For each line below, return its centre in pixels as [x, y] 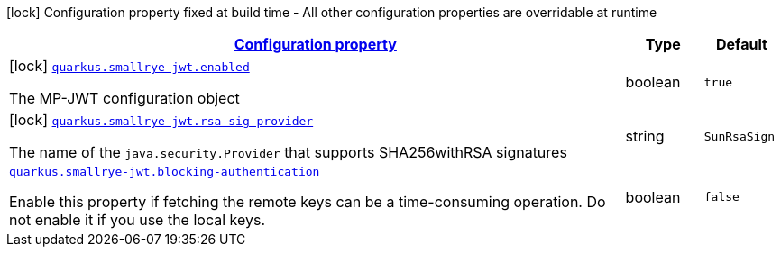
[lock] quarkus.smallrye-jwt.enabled [129, 66]
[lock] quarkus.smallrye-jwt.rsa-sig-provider [161, 120]
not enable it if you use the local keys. [138, 220]
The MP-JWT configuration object [124, 98]
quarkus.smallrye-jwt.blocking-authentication [165, 172]
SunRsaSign [740, 136]
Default [741, 44]
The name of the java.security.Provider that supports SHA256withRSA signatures [288, 152]
